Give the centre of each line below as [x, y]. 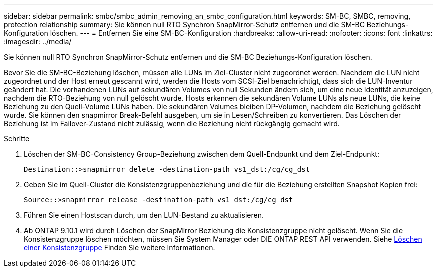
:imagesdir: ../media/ [38, 42]
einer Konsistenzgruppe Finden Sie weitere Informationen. [119, 247]
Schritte [17, 139]
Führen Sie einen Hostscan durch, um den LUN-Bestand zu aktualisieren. [144, 215]
